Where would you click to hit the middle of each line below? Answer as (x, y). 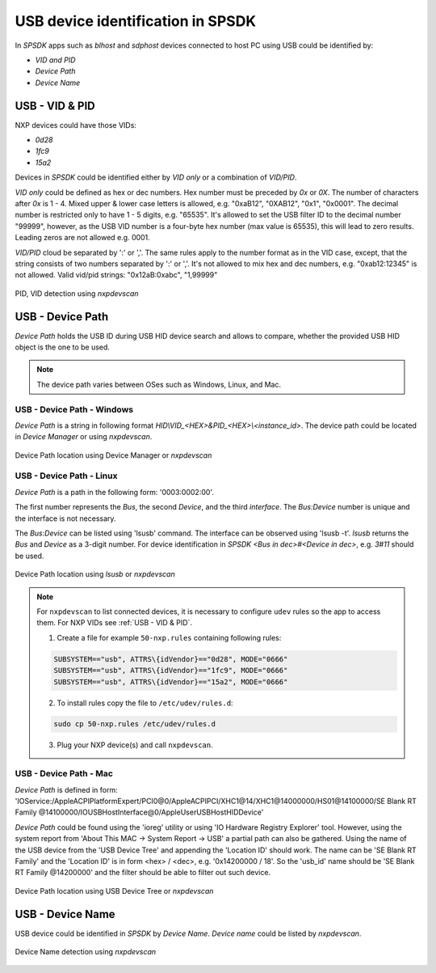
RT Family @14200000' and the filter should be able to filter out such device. (143, 873)
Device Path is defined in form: (66, 789)
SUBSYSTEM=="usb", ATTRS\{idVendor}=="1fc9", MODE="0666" (171, 671)
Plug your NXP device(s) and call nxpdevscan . (135, 745)
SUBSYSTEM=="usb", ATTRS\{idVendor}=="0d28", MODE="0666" (171, 659)
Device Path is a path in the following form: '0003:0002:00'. (114, 492)
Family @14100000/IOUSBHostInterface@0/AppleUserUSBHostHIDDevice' (139, 812)
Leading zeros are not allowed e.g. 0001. (83, 238)
